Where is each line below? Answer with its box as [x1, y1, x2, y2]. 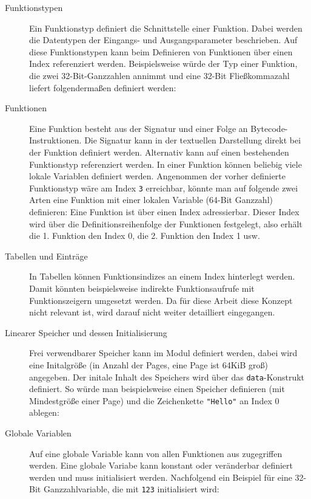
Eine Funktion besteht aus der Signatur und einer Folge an [29, 122, 248, 134]
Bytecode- [250, 122, 288, 134]
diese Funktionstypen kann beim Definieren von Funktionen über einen [29, 45, 293, 58]
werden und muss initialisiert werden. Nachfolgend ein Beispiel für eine [29, 470, 292, 483]
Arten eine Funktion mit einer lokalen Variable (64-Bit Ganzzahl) [29, 193, 273, 206]
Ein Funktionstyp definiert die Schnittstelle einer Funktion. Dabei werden [29, 21, 303, 34]
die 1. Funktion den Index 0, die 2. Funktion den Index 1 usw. [29, 229, 260, 242]
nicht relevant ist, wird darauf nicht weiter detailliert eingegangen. [29, 306, 275, 318]
